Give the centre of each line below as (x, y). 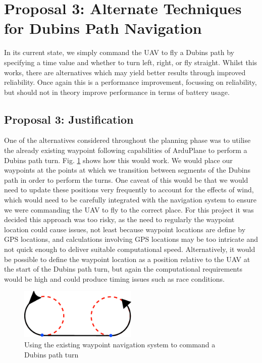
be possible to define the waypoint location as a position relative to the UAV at (127, 259)
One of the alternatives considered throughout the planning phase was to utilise (127, 140)
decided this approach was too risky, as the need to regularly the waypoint (119, 219)
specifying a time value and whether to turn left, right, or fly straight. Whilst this (131, 62)
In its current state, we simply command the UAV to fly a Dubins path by (119, 52)
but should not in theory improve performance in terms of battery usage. (117, 92)
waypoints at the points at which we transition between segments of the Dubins (127, 170)
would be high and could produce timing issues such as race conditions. (114, 278)
